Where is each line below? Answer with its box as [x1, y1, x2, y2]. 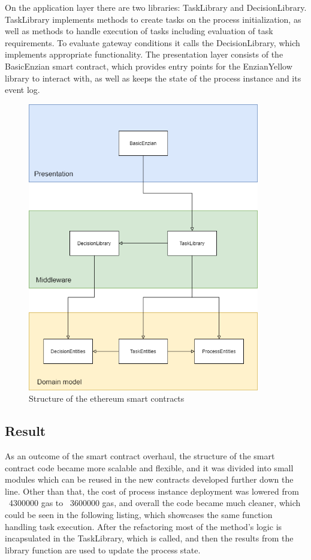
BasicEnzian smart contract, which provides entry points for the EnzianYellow [5, 59, 292, 72]
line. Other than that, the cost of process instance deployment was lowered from [5, 484, 299, 497]
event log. [5, 83, 40, 96]
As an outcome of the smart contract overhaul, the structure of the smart [5, 449, 275, 462]
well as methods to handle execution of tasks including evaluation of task [5, 25, 273, 37]
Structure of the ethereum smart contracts [29, 392, 185, 405]
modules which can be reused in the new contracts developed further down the [5, 473, 294, 486]
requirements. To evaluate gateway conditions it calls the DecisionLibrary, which [5, 36, 300, 49]
